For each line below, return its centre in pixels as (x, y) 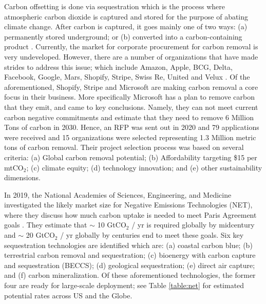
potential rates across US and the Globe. (68, 295)
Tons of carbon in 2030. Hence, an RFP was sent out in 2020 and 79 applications (132, 127)
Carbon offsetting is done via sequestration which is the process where (115, 6)
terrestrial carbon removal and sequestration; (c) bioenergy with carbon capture (130, 255)
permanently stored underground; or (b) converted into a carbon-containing (123, 36)
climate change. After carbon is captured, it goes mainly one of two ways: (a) (126, 26)
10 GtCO (112, 225)
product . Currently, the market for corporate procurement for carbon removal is (131, 46)
